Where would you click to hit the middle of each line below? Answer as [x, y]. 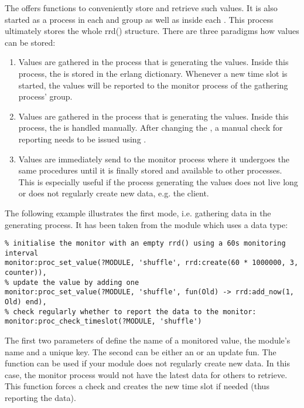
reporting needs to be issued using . [82, 139]
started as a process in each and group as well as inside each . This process [139, 19]
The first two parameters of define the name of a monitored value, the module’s [148, 340]
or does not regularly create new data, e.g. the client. [114, 193]
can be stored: [30, 42]
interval [22, 253]
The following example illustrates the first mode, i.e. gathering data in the [138, 212]
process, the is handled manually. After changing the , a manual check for [151, 127]
